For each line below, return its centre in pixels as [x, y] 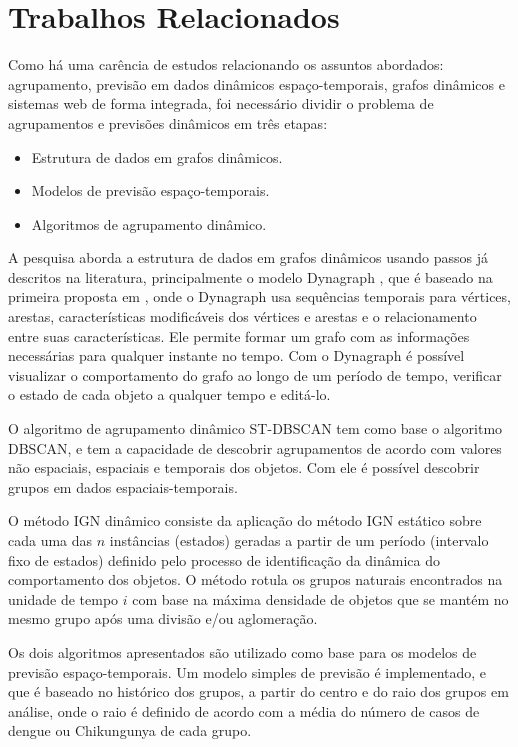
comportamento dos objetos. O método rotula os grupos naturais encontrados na [255, 579]
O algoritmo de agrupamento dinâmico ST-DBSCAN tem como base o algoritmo [255, 428]
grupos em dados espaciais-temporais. [123, 486]
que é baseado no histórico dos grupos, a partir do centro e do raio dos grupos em [258, 691]
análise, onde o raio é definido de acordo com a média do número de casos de [244, 710]
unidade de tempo [63, 598]
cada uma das [50, 540]
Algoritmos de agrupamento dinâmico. [149, 223]
